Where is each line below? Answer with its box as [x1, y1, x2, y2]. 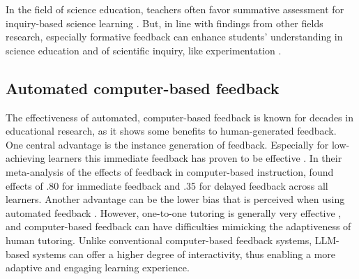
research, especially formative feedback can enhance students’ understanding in [6, 29, 343, 44]
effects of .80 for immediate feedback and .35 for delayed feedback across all [6, 178, 328, 193]
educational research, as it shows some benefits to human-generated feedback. [6, 123, 337, 138]
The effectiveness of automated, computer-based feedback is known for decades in [6, 110, 353, 124]
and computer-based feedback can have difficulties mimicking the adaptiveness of [6, 219, 351, 234]
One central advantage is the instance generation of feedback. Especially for [6, 137, 329, 151]
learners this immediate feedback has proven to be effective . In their [48, 151, 342, 165]
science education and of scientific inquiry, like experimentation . [6, 43, 282, 57]
